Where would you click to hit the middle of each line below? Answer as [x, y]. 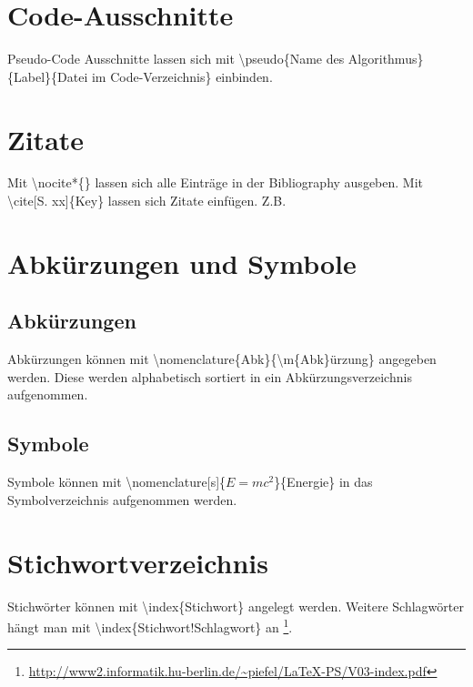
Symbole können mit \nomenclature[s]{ [117, 482]
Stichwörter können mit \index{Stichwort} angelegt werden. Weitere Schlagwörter [236, 606]
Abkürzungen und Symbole [182, 263]
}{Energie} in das [323, 482]
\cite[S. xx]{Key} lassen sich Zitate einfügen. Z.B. [147, 201]
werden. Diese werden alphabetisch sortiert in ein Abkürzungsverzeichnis [210, 376]
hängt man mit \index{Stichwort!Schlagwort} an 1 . [150, 626]
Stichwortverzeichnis [138, 562]
